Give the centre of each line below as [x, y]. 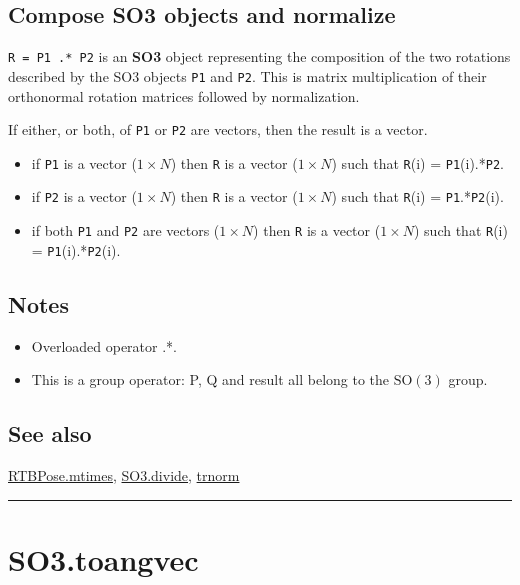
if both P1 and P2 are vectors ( [125, 230]
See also [50, 433]
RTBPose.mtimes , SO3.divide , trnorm [124, 474]
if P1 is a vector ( [84, 162]
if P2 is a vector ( [84, 196]
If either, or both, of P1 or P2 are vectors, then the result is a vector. [218, 129]
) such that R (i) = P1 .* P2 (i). [417, 196]
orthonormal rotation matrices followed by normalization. [184, 95]
